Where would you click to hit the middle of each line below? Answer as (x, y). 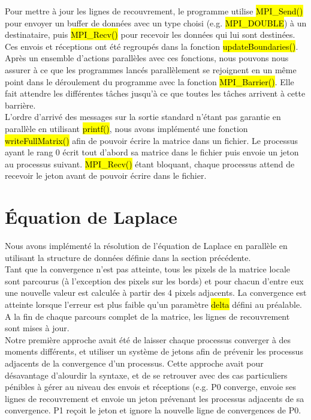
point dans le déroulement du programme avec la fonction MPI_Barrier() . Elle (150, 81)
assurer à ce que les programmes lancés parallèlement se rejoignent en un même (151, 69)
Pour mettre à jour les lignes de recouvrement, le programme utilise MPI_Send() (154, 11)
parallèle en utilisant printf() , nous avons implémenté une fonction (126, 128)
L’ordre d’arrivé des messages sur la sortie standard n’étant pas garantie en (143, 117)
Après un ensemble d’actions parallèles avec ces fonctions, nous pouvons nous (147, 58)
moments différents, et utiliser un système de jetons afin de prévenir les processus (154, 351)
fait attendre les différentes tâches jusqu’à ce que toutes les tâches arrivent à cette (155, 93)
